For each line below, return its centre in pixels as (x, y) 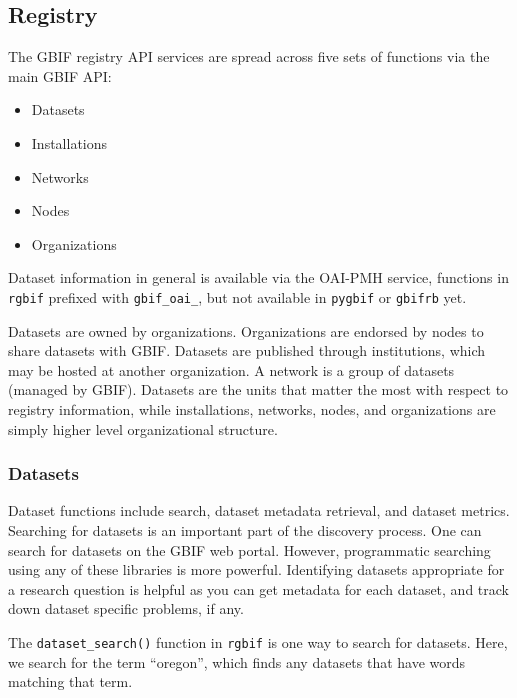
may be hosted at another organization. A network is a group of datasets (231, 369)
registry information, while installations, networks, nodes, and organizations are (252, 408)
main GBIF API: (60, 75)
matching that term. (70, 681)
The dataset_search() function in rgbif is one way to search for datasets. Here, (258, 641)
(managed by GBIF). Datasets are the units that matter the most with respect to (258, 389)
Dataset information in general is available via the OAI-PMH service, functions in (258, 277)
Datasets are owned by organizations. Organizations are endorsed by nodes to (246, 330)
